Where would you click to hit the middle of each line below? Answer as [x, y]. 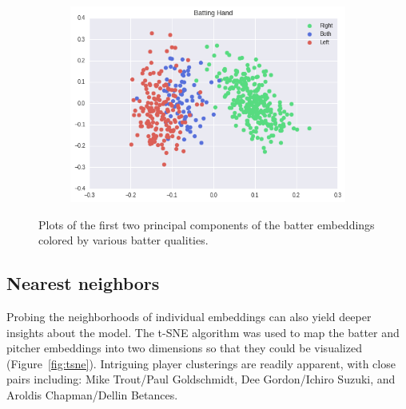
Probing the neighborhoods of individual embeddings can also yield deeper [189, 317]
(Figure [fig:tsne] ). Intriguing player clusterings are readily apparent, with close [201, 363]
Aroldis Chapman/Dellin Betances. [92, 395]
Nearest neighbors [83, 283]
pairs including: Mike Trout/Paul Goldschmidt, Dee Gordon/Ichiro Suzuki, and [201, 379]
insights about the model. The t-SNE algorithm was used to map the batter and [203, 332]
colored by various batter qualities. [123, 240]
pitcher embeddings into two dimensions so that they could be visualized [184, 348]
